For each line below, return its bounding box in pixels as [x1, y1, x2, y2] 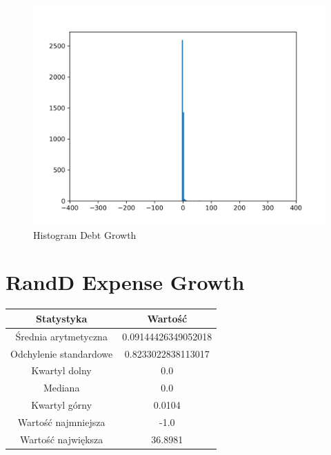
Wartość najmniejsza [17, 414, 106, 429]
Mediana [43, 380, 80, 395]
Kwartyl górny [31, 398, 92, 412]
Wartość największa [19, 432, 103, 446]
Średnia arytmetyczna [15, 329, 108, 343]
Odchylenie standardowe [10, 346, 113, 360]
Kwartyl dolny [31, 363, 92, 378]
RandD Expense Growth [6, 268, 245, 296]
